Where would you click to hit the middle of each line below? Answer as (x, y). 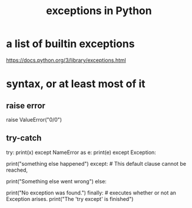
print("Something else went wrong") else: (57, 181)
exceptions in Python (99, 11)
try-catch (24, 138)
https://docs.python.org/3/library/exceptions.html (66, 60)
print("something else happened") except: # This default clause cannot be (96, 163)
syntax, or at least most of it (76, 84)
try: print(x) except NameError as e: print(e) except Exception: (81, 152)
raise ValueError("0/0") (34, 119)
